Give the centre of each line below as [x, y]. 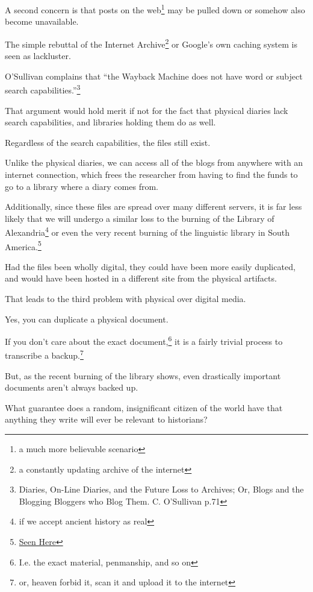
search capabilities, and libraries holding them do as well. [110, 122]
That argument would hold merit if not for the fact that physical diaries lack [147, 110]
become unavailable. [42, 21]
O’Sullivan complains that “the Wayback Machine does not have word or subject [154, 76]
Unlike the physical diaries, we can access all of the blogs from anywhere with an [154, 162]
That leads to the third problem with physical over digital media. [126, 298]
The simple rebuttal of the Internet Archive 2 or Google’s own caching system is [151, 43]
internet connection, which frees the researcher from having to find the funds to [151, 174]
